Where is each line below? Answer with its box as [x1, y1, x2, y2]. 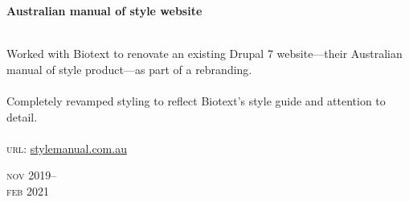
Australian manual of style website [6, 2, 202, 19]
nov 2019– [6, 167, 57, 183]
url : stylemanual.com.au [6, 139, 127, 156]
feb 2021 [6, 182, 50, 199]
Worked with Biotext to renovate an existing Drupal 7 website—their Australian [6, 45, 403, 62]
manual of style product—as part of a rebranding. [6, 60, 252, 77]
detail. [6, 108, 38, 125]
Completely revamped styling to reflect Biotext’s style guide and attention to [6, 92, 386, 109]
